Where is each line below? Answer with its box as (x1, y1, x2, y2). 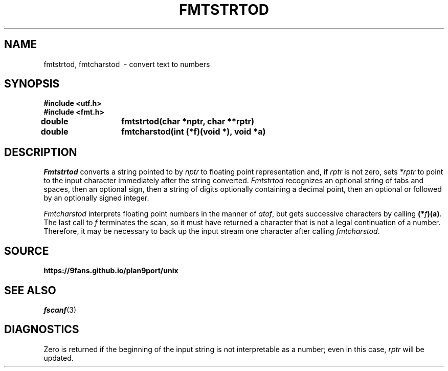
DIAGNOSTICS (4, 323, 79, 336)
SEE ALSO (4, 283, 56, 297)
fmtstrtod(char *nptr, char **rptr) (121, 116, 255, 127)
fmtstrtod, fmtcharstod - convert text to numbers (43, 59, 210, 69)
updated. (43, 353, 74, 362)
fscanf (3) (43, 305, 77, 314)
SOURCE (4, 244, 49, 257)
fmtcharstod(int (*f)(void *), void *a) (121, 126, 266, 137)
